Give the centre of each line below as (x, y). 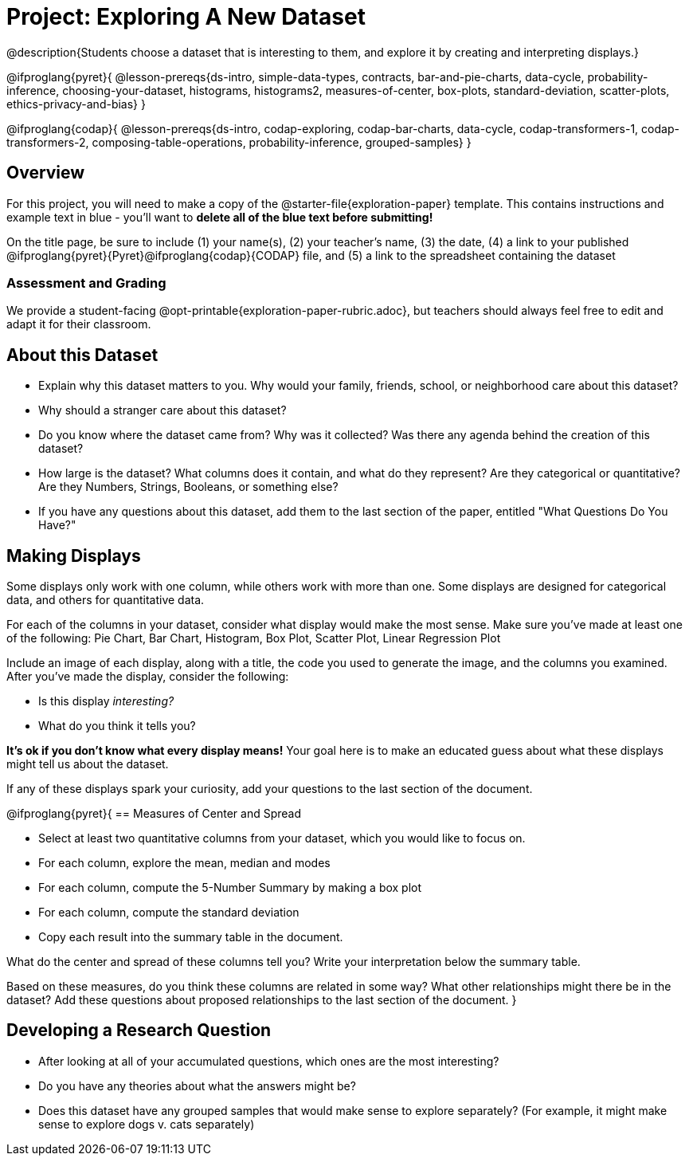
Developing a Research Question (139, 1030)
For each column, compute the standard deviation (169, 913)
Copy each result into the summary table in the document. (191, 937)
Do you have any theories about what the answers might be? (197, 1085)
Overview (46, 173)
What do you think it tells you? (117, 726)
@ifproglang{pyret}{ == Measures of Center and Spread (154, 814)
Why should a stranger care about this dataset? (162, 410)
